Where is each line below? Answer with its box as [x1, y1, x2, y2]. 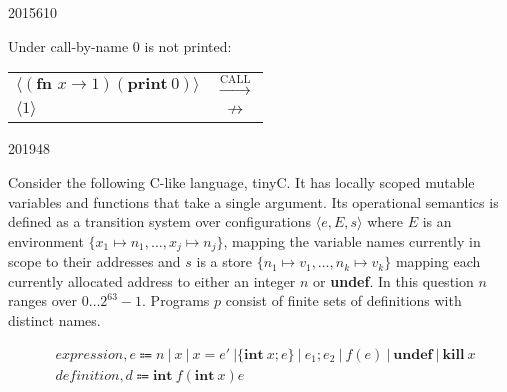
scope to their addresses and [8, 251, 181, 272]
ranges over [8, 290, 77, 311]
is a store [196, 251, 252, 272]
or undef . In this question [313, 270, 474, 291]
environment [8, 230, 84, 251]
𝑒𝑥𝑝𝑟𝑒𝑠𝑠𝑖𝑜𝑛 [55, 347, 124, 362]
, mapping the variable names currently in [223, 230, 481, 251]
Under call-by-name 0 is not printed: [8, 35, 232, 56]
